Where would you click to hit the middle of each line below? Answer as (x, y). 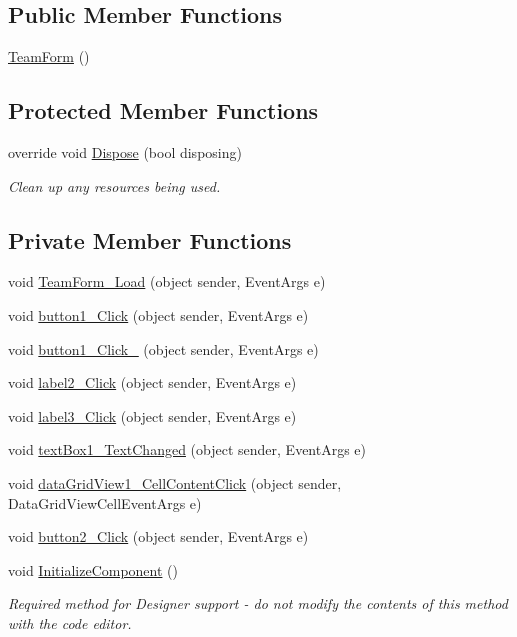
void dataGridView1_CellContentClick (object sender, (175, 482)
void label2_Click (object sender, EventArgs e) (152, 382)
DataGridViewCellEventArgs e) (105, 502)
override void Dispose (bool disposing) (125, 152)
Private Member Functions (150, 239)
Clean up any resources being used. (114, 185)
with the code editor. (70, 622)
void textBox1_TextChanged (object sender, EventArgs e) (187, 449)
